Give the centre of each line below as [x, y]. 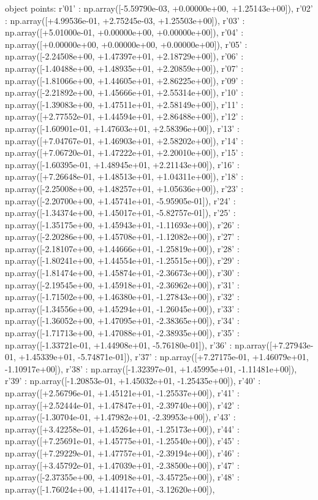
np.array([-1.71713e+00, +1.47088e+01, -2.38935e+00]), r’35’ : [122, 333]
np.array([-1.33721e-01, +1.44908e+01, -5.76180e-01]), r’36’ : [119, 344]
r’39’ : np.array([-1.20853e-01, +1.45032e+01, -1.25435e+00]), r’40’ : [133, 381]
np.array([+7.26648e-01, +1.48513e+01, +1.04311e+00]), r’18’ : [124, 176]
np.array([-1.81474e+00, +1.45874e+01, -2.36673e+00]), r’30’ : [122, 273]
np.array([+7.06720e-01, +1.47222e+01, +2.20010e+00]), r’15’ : [124, 152]
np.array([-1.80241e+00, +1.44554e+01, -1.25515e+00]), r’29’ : [122, 260]
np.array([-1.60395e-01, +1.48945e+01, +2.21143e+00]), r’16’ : [122, 164]
